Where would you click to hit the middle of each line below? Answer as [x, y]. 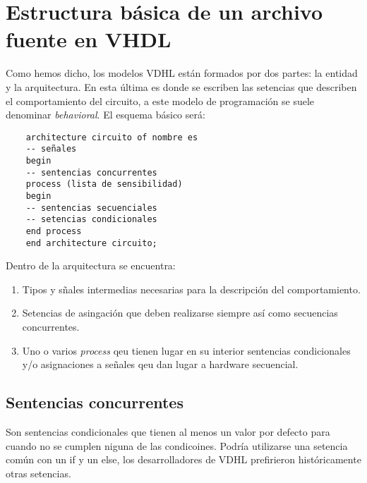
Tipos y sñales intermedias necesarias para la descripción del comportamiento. [191, 289]
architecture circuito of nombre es [112, 137]
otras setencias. [38, 473]
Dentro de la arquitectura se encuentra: [91, 265]
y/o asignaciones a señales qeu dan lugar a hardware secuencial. [160, 364]
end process [54, 231]
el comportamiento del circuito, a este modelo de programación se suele [160, 100]
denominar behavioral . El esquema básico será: [106, 115]
